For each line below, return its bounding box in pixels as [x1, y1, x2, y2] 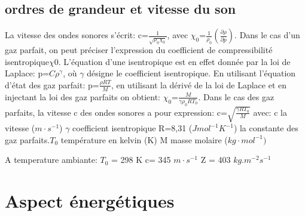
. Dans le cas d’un [234, 29, 300, 41]
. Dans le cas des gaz [198, 90, 274, 103]
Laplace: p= [5, 67, 50, 79]
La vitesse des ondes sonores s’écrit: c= [5, 29, 148, 41]
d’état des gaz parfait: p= [5, 78, 99, 91]
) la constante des [233, 122, 298, 134]
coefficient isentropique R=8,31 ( [72, 122, 193, 134]
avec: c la [253, 106, 287, 118]
